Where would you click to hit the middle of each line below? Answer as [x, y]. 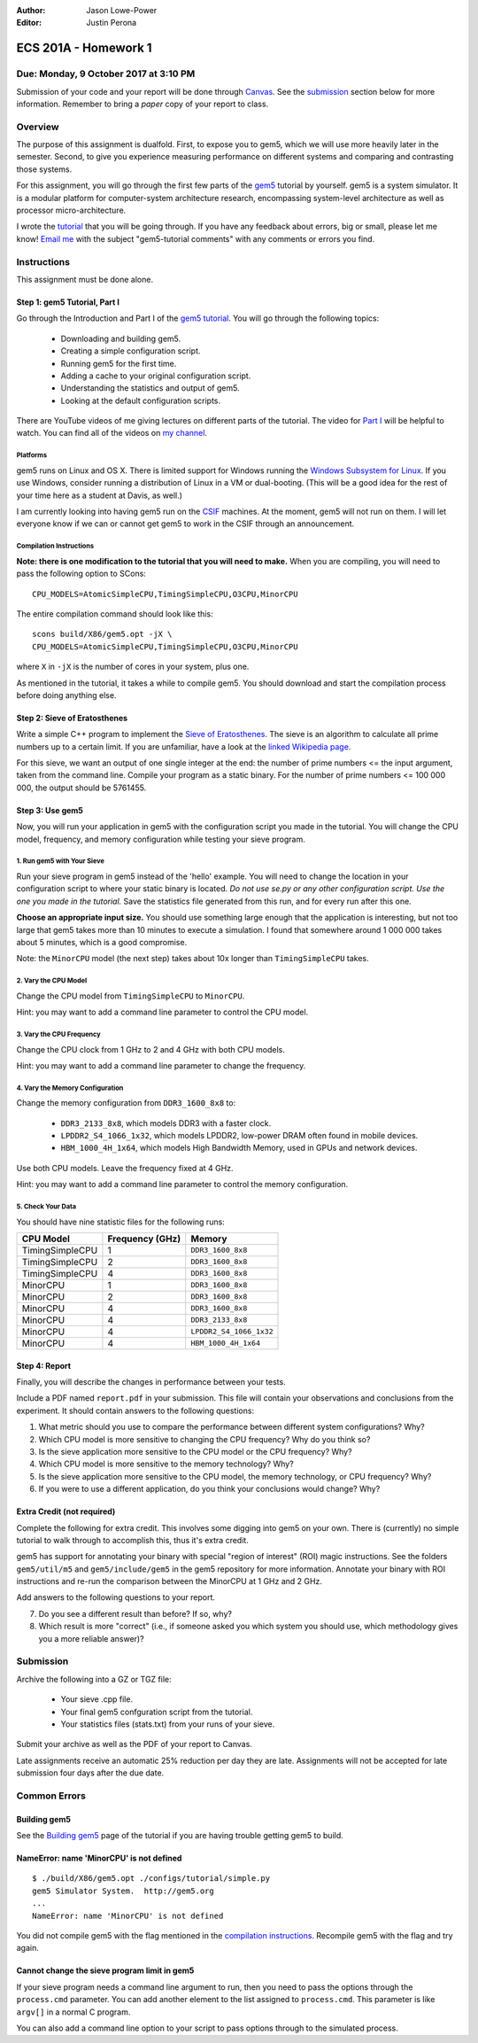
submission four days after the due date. [90, 1773]
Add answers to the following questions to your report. [116, 1597]
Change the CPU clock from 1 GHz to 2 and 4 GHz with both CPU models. [150, 1049]
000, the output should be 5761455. [81, 788]
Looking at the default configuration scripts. [141, 400]
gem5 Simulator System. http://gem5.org [123, 1891]
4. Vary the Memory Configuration [70, 1088]
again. [28, 1948]
